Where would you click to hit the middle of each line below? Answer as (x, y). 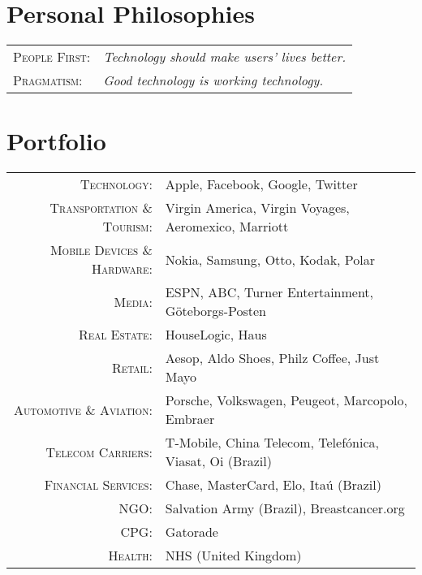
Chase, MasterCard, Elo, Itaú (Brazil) (273, 485)
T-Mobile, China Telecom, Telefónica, (272, 443)
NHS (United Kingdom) (233, 556)
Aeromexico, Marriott (227, 227)
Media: (133, 301)
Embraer (190, 419)
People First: (52, 57)
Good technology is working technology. (213, 80)
